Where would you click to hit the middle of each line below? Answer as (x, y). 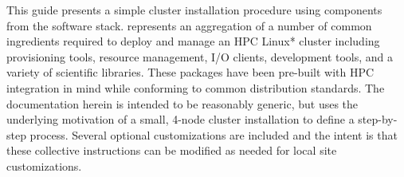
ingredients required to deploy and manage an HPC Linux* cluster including (193, 41)
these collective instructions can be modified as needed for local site (172, 150)
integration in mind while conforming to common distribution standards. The (196, 87)
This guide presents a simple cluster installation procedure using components (194, 10)
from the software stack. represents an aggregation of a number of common (189, 25)
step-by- (378, 119)
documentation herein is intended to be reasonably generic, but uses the (182, 103)
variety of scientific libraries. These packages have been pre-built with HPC (190, 72)
